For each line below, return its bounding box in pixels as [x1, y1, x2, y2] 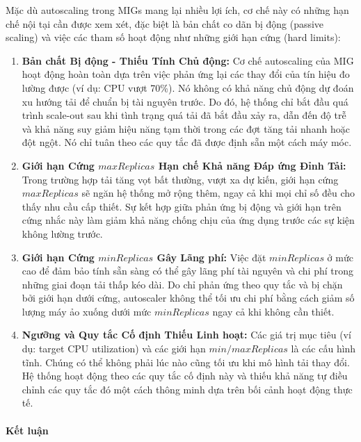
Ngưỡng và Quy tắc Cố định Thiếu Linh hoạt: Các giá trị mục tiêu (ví [22, 327, 351, 342]
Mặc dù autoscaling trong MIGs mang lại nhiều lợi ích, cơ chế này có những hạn [6, 3, 349, 17]
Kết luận [6, 423, 49, 437]
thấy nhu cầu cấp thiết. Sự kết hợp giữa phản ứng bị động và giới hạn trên [22, 199, 342, 213]
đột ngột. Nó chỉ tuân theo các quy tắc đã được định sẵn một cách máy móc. [22, 135, 352, 149]
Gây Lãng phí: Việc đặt [157, 249, 266, 264]
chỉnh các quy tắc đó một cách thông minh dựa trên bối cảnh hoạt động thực [22, 382, 353, 396]
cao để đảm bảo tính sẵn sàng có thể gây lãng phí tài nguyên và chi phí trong [22, 263, 353, 278]
